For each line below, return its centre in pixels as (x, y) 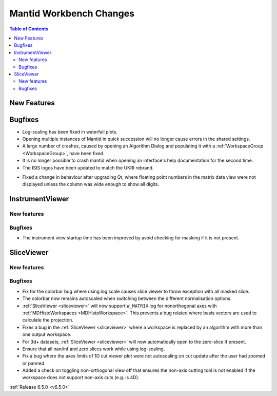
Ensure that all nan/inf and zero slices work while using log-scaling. (94, 349)
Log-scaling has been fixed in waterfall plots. (70, 131)
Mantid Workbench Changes (72, 13)
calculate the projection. (48, 320)
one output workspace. (47, 334)
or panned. (34, 363)
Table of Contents (29, 29)
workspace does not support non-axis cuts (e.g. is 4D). (81, 378)
